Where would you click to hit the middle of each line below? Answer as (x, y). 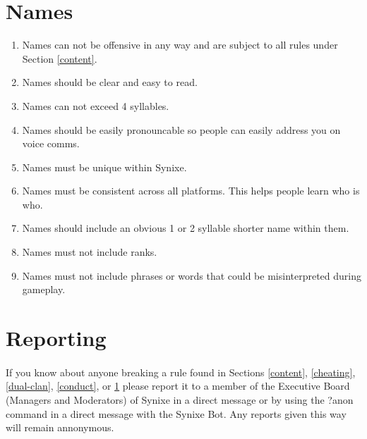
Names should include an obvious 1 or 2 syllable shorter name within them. (186, 228)
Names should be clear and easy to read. (110, 82)
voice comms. (51, 143)
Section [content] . (60, 58)
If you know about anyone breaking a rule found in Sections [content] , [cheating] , (181, 372)
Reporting (56, 338)
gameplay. (44, 289)
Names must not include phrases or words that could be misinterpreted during (192, 275)
